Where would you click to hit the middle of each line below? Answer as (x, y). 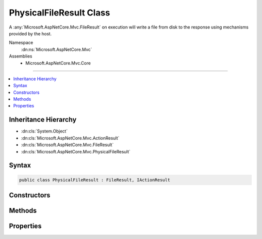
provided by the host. (30, 33)
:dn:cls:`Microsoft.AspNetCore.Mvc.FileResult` (67, 145)
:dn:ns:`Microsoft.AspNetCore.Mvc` (57, 49)
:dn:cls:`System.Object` (44, 131)
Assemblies (21, 56)
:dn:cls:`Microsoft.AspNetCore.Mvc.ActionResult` (70, 138)
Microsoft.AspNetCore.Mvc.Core (58, 63)
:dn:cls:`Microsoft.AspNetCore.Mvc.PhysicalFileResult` (76, 151)
